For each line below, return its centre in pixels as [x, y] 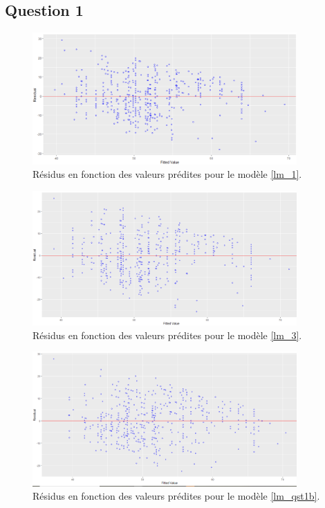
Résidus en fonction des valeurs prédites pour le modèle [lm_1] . [167, 174]
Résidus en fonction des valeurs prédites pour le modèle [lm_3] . [167, 335]
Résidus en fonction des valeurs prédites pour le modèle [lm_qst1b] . [176, 496]
